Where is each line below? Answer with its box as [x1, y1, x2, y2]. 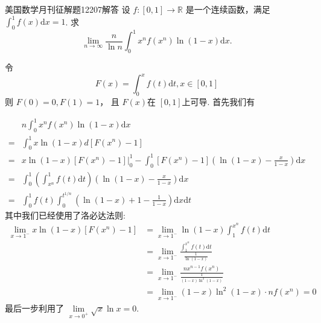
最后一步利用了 [5, 301, 64, 314]
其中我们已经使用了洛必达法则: [5, 208, 126, 221]
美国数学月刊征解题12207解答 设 [5, 3, 130, 15]
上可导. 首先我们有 [182, 95, 255, 108]
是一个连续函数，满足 [185, 3, 270, 15]
